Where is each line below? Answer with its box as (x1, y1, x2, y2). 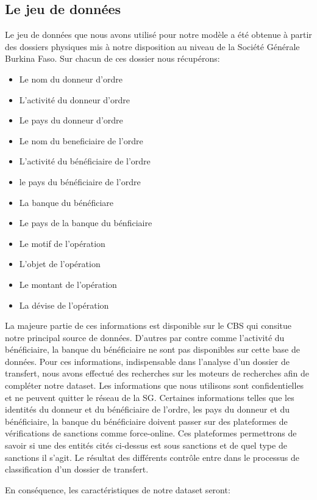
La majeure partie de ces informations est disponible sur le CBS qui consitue (5, 319, 291, 332)
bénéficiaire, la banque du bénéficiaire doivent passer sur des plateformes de (5, 414, 288, 427)
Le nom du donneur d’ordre (19, 72, 123, 85)
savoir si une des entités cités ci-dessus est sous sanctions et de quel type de (5, 439, 287, 452)
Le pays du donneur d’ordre (19, 114, 123, 127)
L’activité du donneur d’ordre (19, 93, 130, 106)
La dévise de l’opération (19, 298, 109, 311)
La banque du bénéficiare (19, 196, 114, 208)
